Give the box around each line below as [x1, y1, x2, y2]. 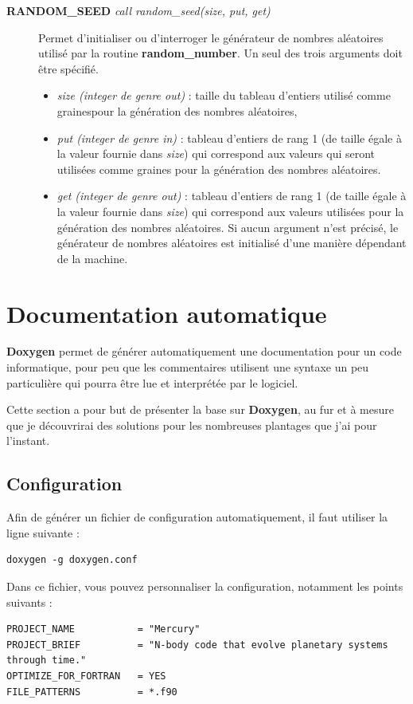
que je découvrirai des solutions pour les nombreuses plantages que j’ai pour [6, 416, 377, 433]
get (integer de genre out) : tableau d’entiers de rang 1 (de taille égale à [56, 187, 407, 204]
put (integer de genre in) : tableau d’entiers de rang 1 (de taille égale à [56, 129, 402, 146]
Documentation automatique [6, 297, 327, 329]
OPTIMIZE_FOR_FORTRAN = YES [6, 670, 166, 682]
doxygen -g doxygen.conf [6, 554, 138, 566]
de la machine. [56, 250, 128, 266]
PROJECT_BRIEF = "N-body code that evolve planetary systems [6, 639, 388, 651]
